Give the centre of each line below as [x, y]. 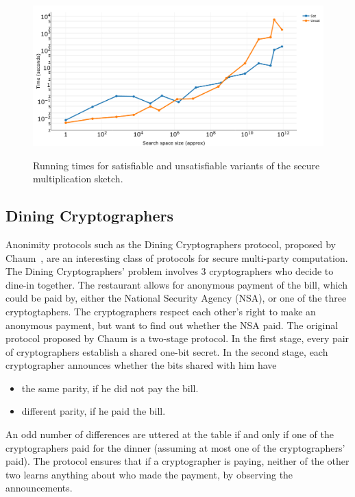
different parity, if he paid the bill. [94, 411]
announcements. [39, 488]
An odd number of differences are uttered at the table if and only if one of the [170, 434]
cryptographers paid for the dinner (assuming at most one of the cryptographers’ [175, 447]
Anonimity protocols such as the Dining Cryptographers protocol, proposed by [171, 244]
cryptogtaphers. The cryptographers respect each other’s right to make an [161, 311]
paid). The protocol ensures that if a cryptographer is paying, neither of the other [177, 461]
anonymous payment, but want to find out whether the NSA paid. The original [172, 325]
